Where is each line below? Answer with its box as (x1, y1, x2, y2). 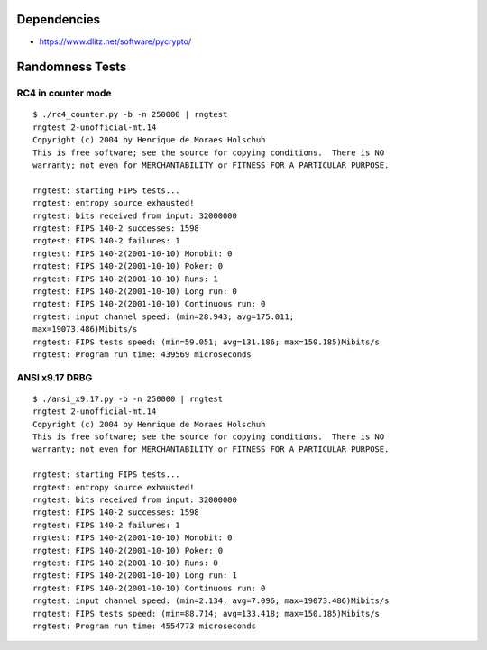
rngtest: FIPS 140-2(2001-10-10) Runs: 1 (32, 273, 218, 284)
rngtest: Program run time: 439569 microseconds (32, 349, 252, 360)
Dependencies (16, 12, 101, 27)
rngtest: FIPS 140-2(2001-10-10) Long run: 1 (32, 571, 238, 581)
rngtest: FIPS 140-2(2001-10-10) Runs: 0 (32, 557, 218, 568)
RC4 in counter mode (16, 87, 112, 99)
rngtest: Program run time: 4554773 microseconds (32, 620, 257, 631)
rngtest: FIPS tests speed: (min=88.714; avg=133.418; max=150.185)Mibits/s (32, 609, 381, 618)
